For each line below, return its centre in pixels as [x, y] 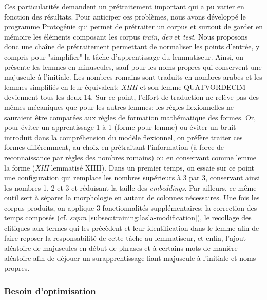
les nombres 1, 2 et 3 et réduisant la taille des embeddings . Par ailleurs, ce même [130, 187]
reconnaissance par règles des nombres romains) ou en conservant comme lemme [130, 157]
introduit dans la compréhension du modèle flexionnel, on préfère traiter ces [123, 137]
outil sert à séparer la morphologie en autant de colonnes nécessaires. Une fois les [132, 198]
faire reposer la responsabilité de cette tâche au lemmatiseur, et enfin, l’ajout [125, 238]
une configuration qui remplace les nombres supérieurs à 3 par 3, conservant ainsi [132, 177]
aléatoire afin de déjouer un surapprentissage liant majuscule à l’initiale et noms [130, 258]
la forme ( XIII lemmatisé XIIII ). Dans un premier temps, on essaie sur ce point [129, 167]
